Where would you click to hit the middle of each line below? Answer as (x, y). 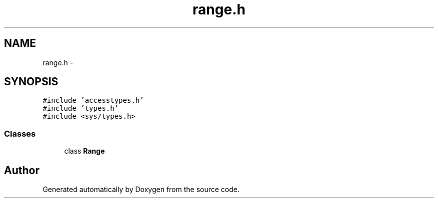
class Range (84, 151)
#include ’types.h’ (81, 108)
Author (22, 170)
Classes (20, 133)
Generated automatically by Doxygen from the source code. (141, 190)
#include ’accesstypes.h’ (93, 101)
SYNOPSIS (31, 82)
